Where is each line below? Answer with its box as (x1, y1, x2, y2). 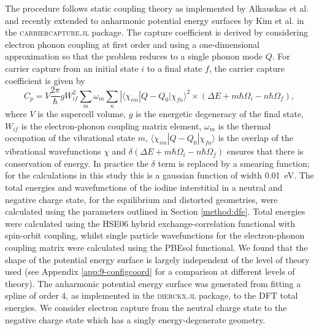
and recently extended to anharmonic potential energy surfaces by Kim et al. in (5, 13, 304, 26)
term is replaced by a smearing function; (158, 156, 310, 169)
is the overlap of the (218, 131, 293, 144)
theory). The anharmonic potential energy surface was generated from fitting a (5, 277, 301, 290)
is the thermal (218, 119, 271, 132)
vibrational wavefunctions (5, 145, 101, 158)
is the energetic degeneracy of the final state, (136, 107, 304, 120)
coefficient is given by (5, 74, 85, 86)
